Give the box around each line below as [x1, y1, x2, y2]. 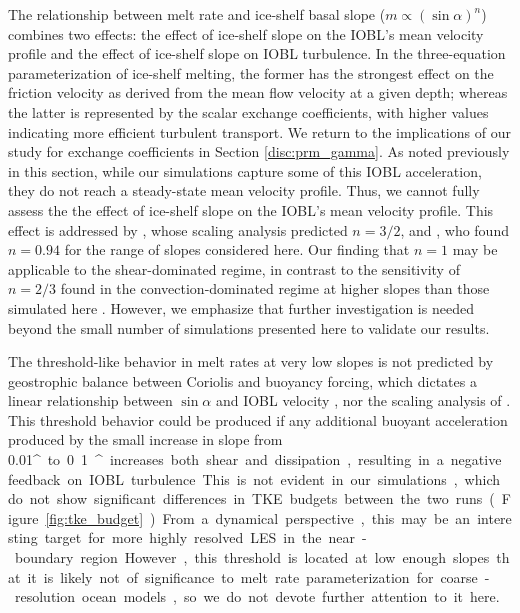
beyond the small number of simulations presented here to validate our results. [8, 317, 490, 338]
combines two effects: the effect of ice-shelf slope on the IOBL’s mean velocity [8, 23, 484, 44]
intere [477, 507, 512, 528]
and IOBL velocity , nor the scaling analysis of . [215, 390, 511, 411]
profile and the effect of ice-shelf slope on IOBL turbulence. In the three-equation [8, 43, 506, 64]
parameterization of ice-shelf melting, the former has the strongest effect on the [8, 62, 494, 83]
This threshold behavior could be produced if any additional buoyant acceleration [8, 409, 508, 430]
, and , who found [400, 219, 509, 240]
